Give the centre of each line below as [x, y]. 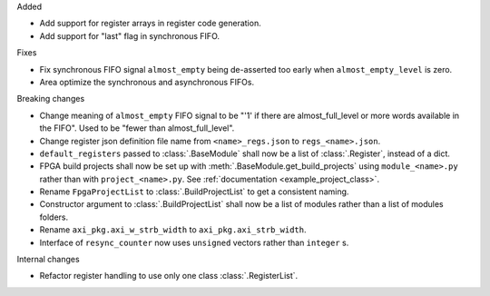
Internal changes [49, 260]
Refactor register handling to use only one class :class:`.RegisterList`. [169, 276]
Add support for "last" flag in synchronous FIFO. [130, 35]
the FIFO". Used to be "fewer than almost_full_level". [137, 128]
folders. [54, 217]
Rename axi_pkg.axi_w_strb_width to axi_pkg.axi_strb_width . [173, 230]
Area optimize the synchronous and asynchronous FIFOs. [147, 82]
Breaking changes [51, 99]
